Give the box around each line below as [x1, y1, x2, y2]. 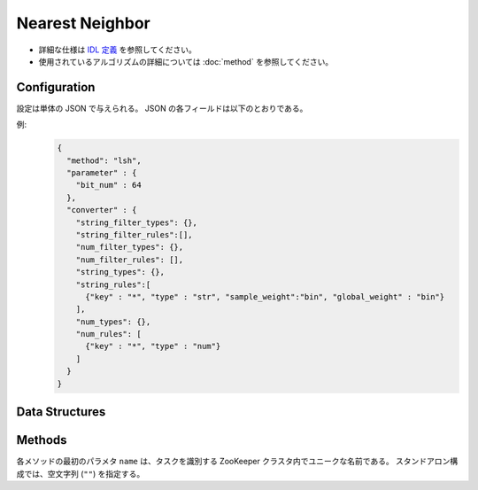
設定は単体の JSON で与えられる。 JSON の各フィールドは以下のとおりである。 [16, 103, 308, 113]
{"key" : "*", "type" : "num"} [85, 341, 221, 352]
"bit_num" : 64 [75, 180, 142, 191]
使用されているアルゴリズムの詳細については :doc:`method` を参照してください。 [38, 56, 334, 66]
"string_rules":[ [75, 279, 151, 290]
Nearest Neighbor [16, 13, 150, 33]
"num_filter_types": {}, [75, 242, 184, 253]
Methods [16, 432, 67, 447]
